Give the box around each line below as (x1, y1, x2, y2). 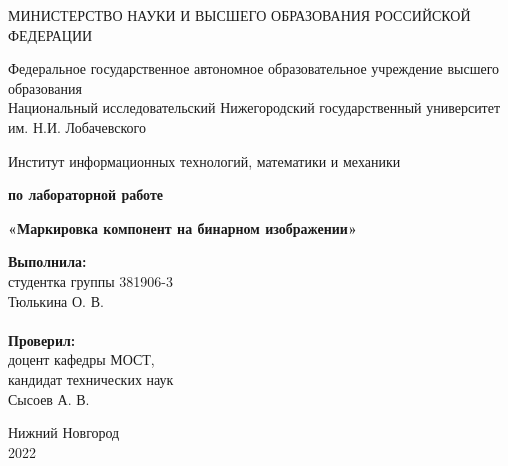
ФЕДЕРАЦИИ (8, 24, 93, 45)
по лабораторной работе (8, 184, 164, 205)
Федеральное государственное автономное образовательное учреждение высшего (8, 58, 500, 79)
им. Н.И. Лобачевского (8, 116, 146, 137)
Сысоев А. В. (8, 388, 90, 409)
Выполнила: (8, 251, 87, 272)
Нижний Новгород (8, 422, 120, 443)
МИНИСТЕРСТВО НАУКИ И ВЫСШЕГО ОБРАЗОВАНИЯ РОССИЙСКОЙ (8, 5, 471, 25)
